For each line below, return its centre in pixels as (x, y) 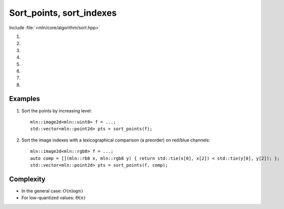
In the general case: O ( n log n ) (52, 191)
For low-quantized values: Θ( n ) (53, 198)
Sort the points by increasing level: (57, 110)
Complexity (27, 179)
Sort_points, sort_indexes (63, 13)
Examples (25, 99)
